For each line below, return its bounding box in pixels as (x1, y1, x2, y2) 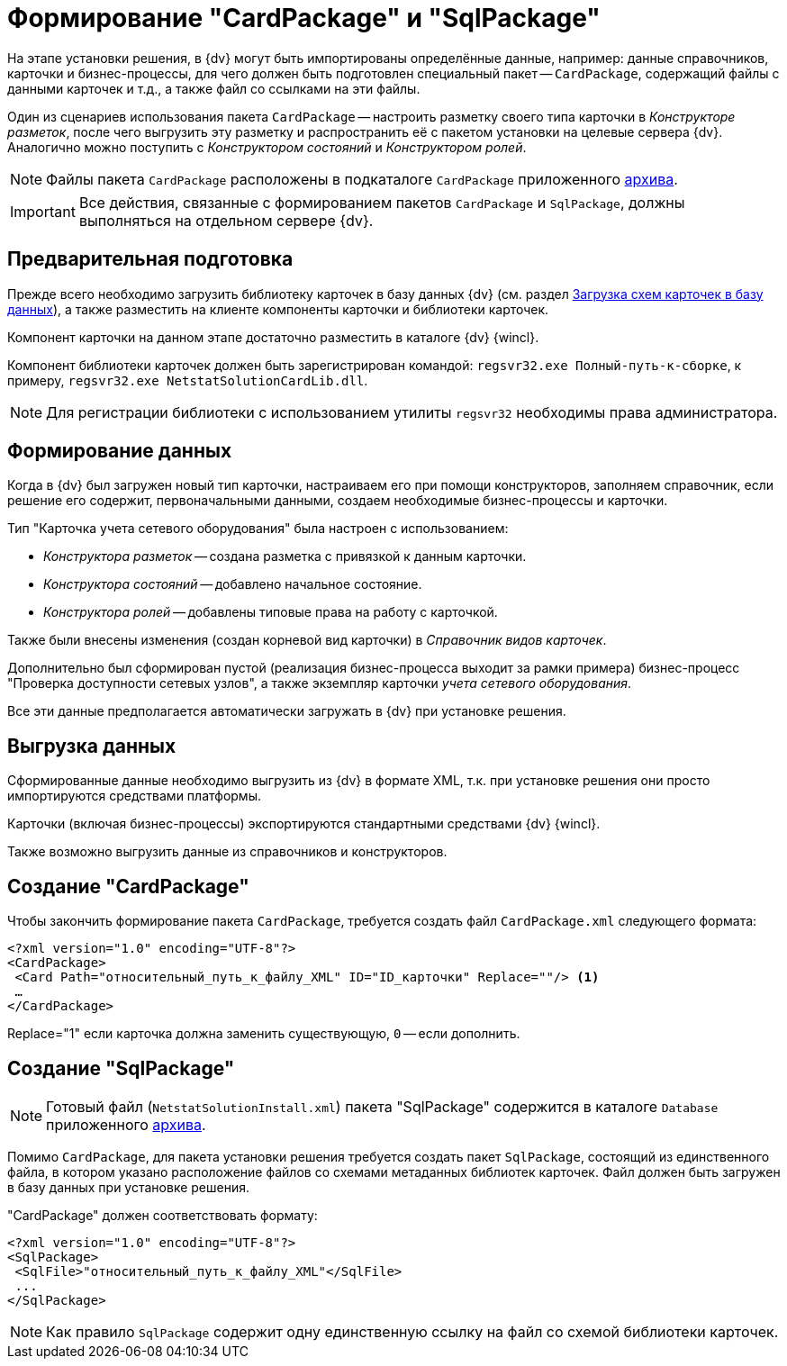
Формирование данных (7, 439, 232, 463)
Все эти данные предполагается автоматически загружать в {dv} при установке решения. (7, 703, 566, 719)
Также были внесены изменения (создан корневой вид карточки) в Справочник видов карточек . (7, 632, 607, 648)
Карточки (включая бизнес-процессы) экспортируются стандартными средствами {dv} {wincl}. (7, 816, 601, 832)
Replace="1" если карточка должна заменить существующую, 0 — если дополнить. (7, 1026, 520, 1042)
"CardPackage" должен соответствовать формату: (7, 1207, 318, 1223)
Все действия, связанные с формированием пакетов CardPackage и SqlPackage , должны (78, 193, 685, 212)
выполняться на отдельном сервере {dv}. (78, 211, 374, 230)
